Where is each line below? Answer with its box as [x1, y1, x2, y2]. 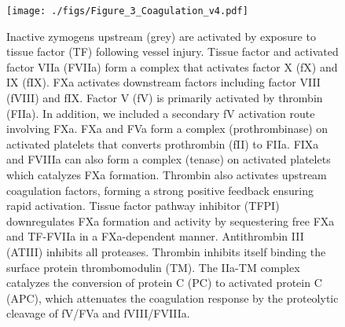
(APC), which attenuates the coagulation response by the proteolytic [6, 289, 339, 306]
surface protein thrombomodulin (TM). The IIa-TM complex [6, 259, 300, 275]
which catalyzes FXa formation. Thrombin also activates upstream [6, 167, 327, 182]
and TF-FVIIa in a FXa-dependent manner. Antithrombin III [6, 228, 304, 244]
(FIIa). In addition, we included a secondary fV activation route [6, 105, 315, 121]
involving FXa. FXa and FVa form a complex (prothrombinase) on [6, 120, 328, 137]
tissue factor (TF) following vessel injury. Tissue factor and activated [6, 43, 339, 60]
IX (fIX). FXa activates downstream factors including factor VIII [6, 74, 321, 90]
